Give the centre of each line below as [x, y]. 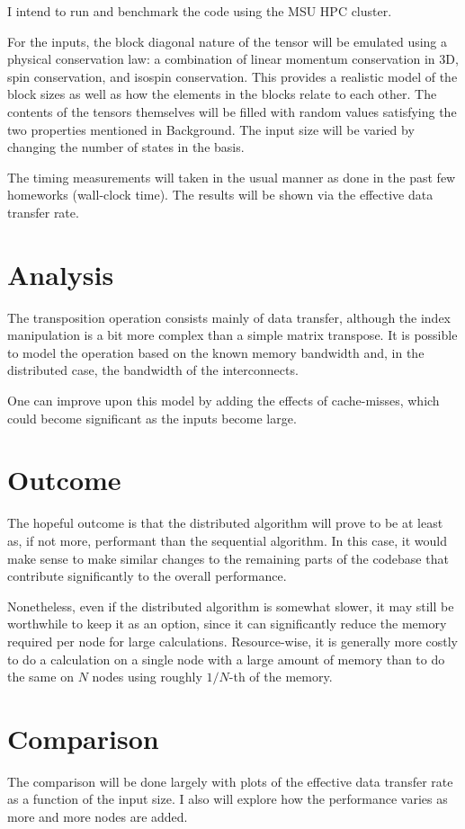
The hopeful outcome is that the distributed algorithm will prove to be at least [225, 523]
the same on [40, 677]
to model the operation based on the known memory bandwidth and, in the [216, 352]
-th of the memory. [281, 677]
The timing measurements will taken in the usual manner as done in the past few [232, 177]
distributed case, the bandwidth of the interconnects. [153, 370]
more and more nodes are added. [98, 816]
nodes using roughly [147, 677]
